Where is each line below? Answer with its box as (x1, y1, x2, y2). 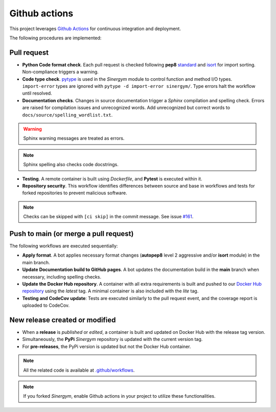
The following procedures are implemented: (9, 35, 102, 41)
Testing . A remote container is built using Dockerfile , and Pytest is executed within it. (22, 175, 202, 181)
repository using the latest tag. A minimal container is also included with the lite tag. (22, 288, 199, 294)
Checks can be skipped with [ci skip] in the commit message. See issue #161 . (23, 214, 194, 220)
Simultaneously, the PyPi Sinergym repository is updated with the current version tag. (22, 336, 203, 342)
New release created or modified (9, 315, 116, 324)
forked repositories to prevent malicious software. (22, 190, 127, 196)
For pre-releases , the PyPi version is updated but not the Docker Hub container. (22, 343, 191, 350)
